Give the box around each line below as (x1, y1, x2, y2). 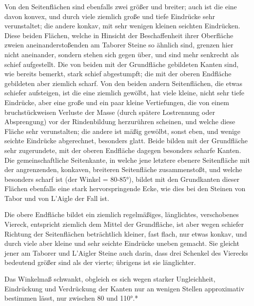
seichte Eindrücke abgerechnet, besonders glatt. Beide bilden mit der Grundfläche (4, 135, 248, 146)
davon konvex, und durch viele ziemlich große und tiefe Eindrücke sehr (4, 11, 215, 21)
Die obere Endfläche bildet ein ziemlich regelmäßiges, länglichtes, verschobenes (4, 209, 239, 219)
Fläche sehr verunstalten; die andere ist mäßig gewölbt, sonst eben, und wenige (4, 126, 241, 136)
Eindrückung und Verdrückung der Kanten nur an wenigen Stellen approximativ (4, 283, 245, 293)
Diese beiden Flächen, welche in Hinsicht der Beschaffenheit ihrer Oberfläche (4, 30, 234, 40)
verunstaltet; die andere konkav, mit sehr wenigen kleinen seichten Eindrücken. (4, 21, 240, 31)
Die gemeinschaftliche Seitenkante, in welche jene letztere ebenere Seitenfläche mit (4, 154, 250, 165)
